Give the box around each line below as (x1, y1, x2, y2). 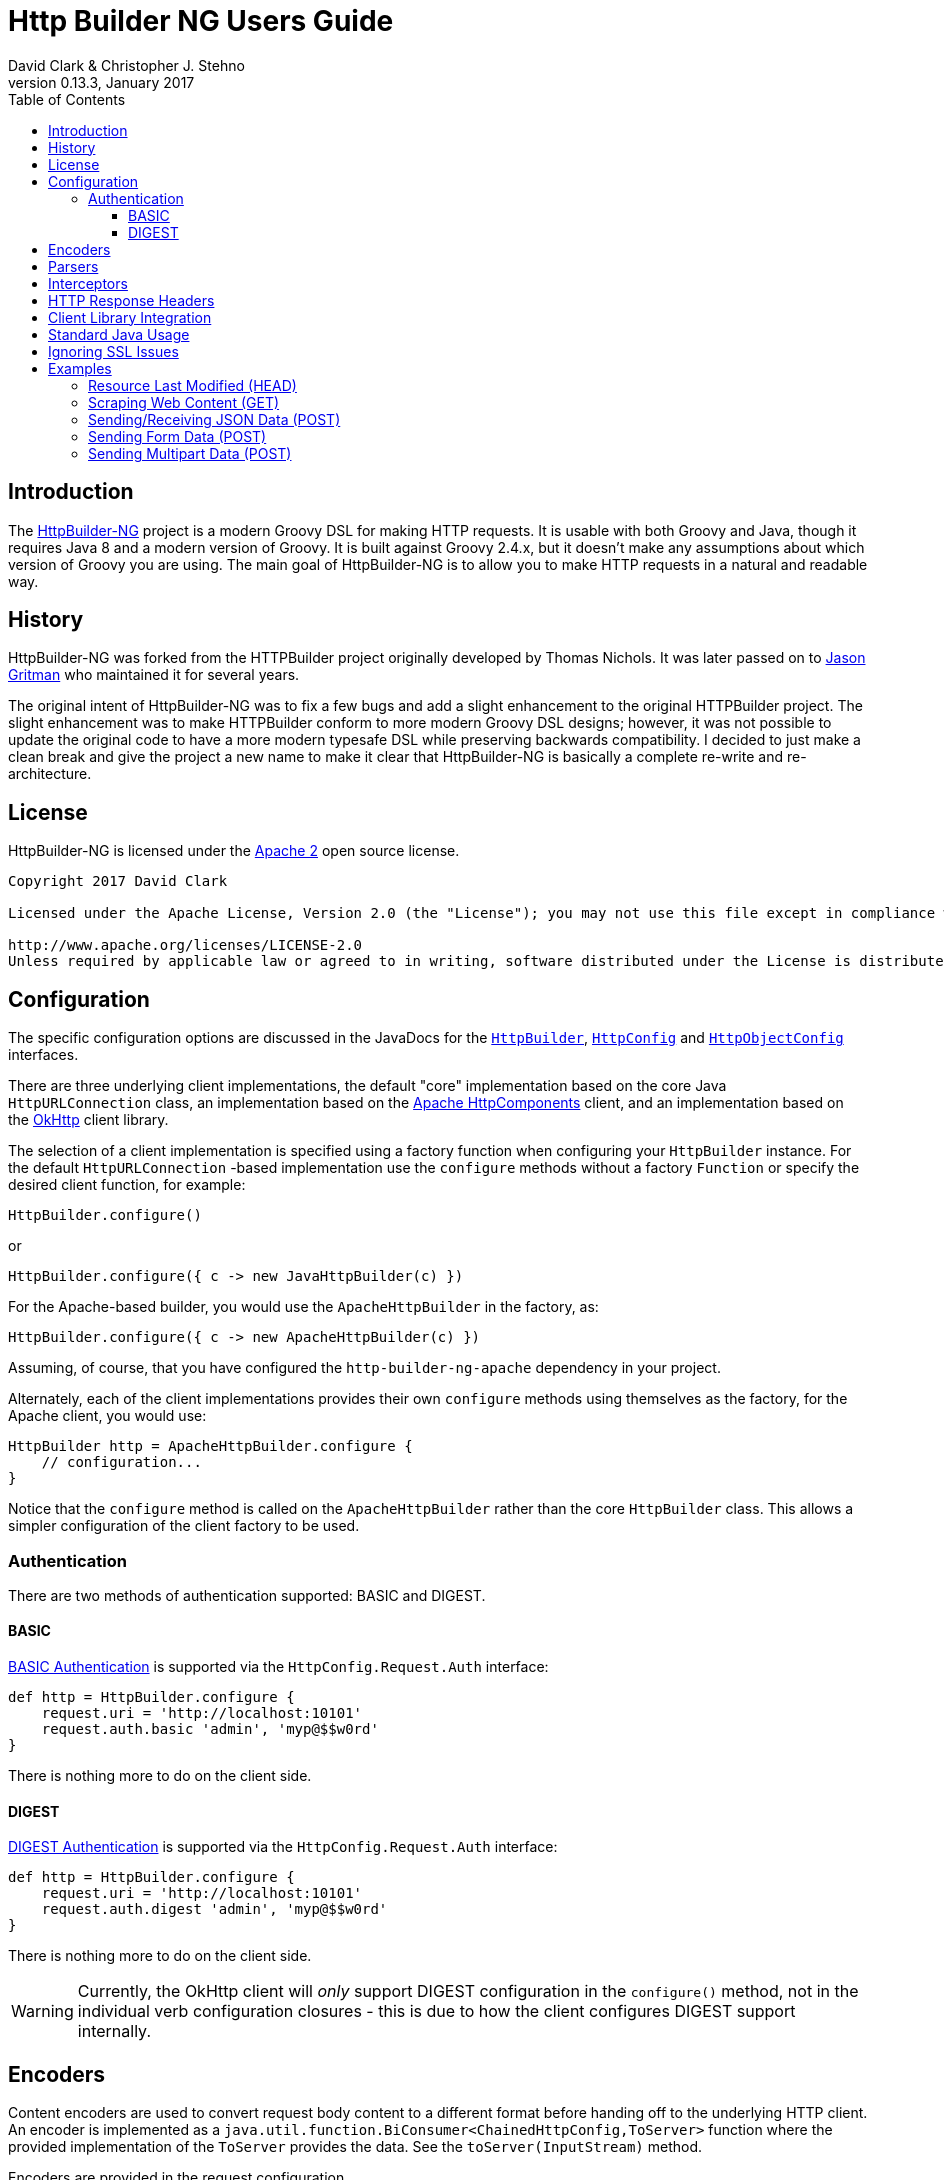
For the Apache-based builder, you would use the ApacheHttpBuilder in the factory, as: (8, 1298, 599, 1316)
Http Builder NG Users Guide (8, 4, 394, 38)
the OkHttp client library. (8, 1111, 169, 1129)
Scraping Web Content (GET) (88, 393, 280, 411)
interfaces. (8, 1046, 79, 1064)
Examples (48, 359, 112, 377)
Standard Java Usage (48, 325, 190, 343)
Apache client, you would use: (8, 1407, 207, 1425)
